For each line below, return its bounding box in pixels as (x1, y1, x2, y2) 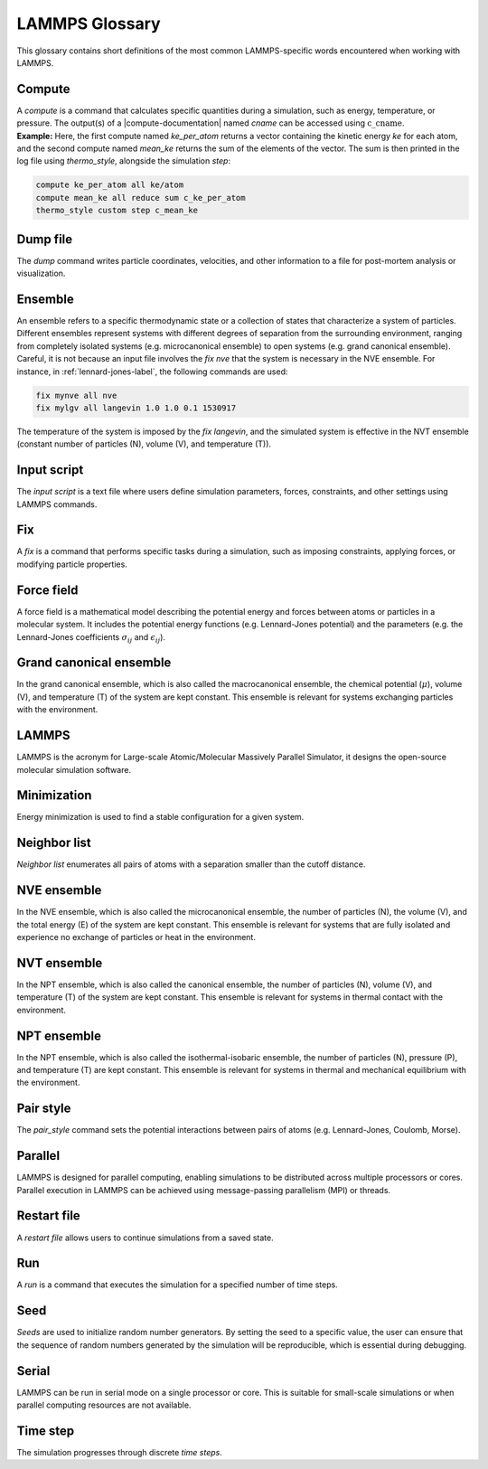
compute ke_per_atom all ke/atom (35, 180, 184, 190)
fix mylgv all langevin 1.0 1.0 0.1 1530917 (35, 402, 237, 413)
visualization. (16, 268, 66, 279)
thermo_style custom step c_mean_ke (35, 205, 199, 216)
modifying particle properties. (16, 559, 128, 570)
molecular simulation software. (16, 764, 131, 775)
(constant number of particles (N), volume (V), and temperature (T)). (16, 438, 271, 449)
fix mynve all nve (35, 390, 117, 400)
